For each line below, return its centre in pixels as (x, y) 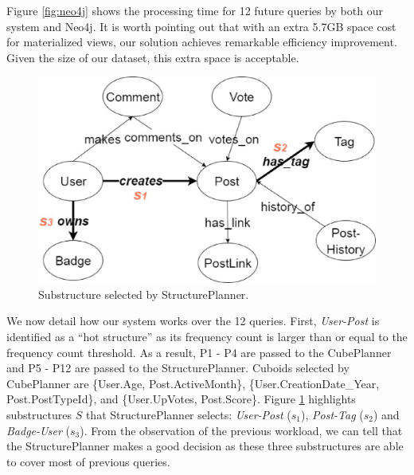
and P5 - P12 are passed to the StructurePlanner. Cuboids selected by (178, 368)
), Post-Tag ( (332, 414)
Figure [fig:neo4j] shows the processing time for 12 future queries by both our (195, 10)
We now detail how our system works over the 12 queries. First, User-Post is (193, 321)
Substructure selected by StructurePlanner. (144, 294)
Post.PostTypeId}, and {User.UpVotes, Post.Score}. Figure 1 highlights (181, 399)
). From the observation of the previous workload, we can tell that (241, 430)
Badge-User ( (38, 430)
